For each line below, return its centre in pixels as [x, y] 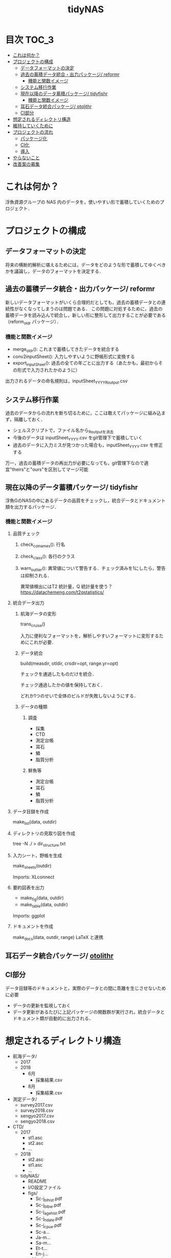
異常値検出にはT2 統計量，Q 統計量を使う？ [66, 586]
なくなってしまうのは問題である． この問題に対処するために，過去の [91, 308]
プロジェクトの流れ [33, 132]
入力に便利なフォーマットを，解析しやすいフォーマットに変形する [90, 636]
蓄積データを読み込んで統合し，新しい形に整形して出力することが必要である [86, 315]
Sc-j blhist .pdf [49, 1199]
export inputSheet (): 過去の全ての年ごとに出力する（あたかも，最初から [86, 363]
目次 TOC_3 [30, 40]
